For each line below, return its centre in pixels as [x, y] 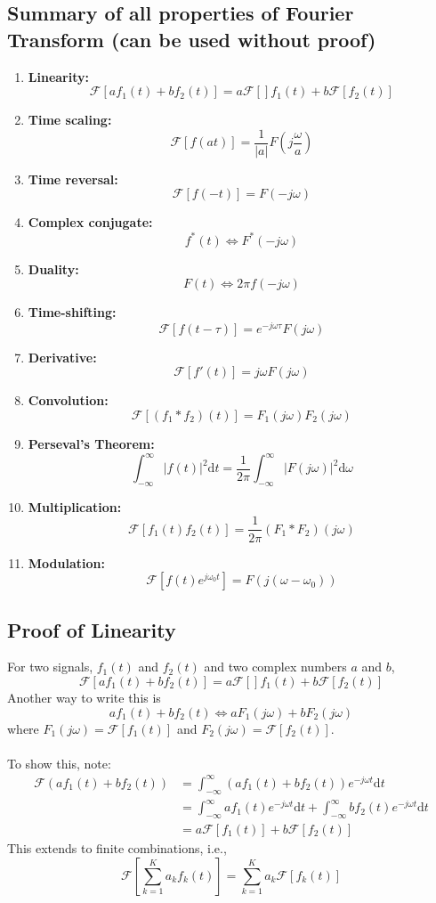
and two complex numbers [275, 667]
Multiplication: [75, 506]
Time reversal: [73, 179]
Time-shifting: [72, 312]
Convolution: [68, 400]
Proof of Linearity [92, 629]
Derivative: [62, 357]
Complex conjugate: [90, 222]
